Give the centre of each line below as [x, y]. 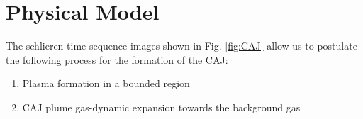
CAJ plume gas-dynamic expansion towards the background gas [161, 107]
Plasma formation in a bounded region [106, 83]
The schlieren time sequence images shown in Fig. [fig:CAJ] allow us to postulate [181, 46]
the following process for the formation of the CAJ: [117, 59]
